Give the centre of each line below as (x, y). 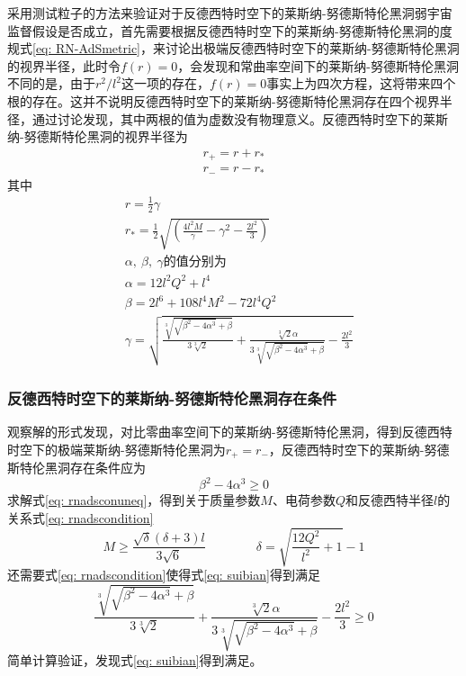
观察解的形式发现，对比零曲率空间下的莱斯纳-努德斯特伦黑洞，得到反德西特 (230, 432)
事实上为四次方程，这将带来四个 (361, 83)
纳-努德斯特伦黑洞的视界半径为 (98, 136)
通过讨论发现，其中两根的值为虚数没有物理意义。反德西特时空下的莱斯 (240, 118)
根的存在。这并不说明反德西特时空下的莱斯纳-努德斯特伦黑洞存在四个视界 (224, 100)
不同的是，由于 (51, 83)
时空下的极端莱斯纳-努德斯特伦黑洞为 (116, 449)
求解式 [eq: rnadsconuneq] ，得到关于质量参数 (134, 500)
